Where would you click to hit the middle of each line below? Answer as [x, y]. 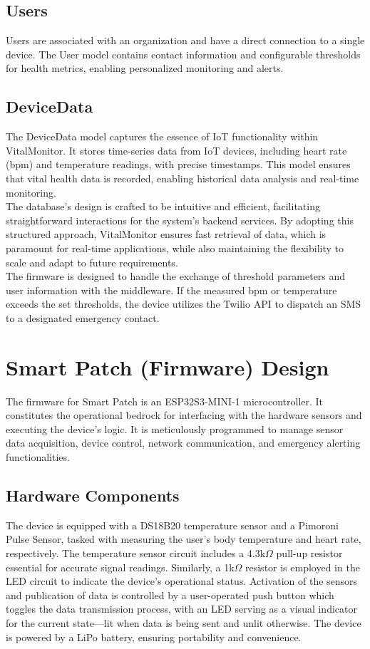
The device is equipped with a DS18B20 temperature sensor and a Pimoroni [172, 525]
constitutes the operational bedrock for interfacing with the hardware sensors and [184, 415]
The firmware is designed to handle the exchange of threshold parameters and [176, 276]
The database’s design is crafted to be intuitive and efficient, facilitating [163, 206]
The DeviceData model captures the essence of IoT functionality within [162, 136]
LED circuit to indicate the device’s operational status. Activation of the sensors [182, 581]
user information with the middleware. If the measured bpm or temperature [171, 290]
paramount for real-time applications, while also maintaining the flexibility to [175, 248]
